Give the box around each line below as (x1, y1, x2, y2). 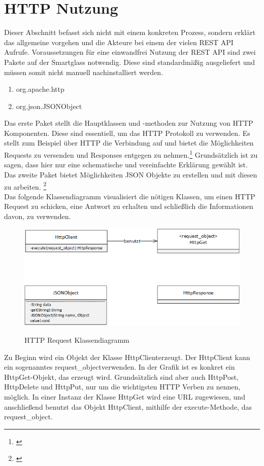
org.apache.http (16, 84, 64, 94)
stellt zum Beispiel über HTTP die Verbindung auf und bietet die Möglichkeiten (4, 137, 254, 148)
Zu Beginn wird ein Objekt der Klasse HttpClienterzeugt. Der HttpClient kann (4, 351, 250, 362)
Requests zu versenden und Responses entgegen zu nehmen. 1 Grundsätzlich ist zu (4, 148, 258, 160)
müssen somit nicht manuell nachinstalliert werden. (4, 66, 163, 77)
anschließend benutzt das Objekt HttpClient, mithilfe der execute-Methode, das (4, 401, 252, 412)
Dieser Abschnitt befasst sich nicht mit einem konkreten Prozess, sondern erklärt (4, 27, 256, 38)
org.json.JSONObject (16, 100, 82, 111)
